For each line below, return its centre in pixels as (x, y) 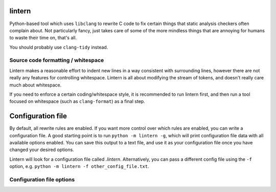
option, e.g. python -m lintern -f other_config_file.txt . (79, 166)
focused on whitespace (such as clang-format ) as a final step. (77, 101)
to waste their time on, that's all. (43, 38)
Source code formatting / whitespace (57, 60)
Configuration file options (42, 180)
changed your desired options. (42, 150)
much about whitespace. (36, 85)
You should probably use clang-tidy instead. (59, 47)
